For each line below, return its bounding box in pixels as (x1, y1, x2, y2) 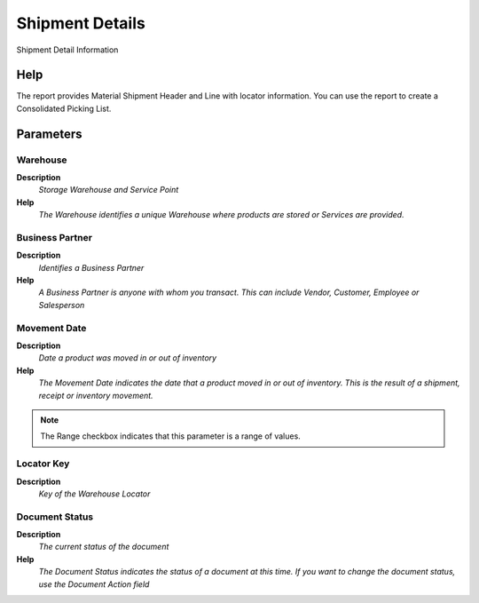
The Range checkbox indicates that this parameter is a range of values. (40, 431, 301, 441)
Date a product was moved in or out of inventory (38, 353, 217, 363)
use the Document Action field (38, 578, 150, 590)
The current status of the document (38, 542, 169, 552)
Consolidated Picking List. (16, 103, 112, 114)
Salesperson (38, 299, 85, 310)
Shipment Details (16, 13, 145, 33)
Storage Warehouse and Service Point (38, 185, 179, 195)
